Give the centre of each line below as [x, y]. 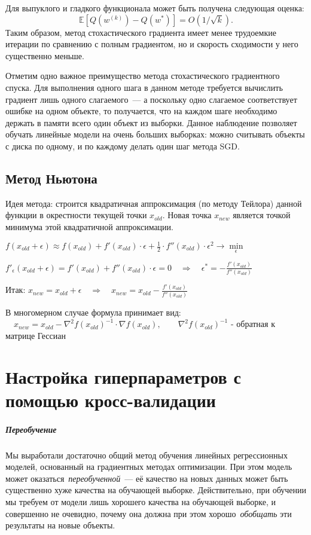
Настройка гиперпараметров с [123, 376]
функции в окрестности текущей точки [76, 215]
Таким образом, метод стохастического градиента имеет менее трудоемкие [141, 32]
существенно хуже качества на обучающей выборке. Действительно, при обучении [156, 490]
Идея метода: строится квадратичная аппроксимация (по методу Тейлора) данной [154, 203]
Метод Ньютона [51, 178]
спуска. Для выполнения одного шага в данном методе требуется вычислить [144, 87]
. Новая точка [187, 215]
